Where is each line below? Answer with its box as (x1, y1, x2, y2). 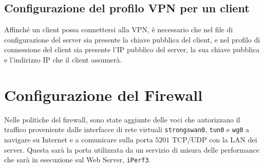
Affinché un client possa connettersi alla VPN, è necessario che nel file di (4, 24, 233, 35)
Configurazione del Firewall (4, 84, 203, 105)
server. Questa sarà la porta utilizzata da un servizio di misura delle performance (4, 144, 259, 155)
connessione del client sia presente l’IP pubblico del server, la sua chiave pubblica (4, 44, 260, 55)
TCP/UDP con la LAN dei (172, 134, 257, 144)
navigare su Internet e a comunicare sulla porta (4, 134, 153, 144)
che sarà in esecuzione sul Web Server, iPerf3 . (4, 154, 151, 165)
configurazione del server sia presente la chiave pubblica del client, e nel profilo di (4, 34, 260, 45)
